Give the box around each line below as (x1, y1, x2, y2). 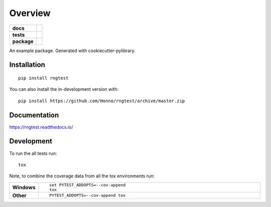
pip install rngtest (18, 75, 69, 81)
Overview (9, 8, 51, 19)
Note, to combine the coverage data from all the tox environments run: (9, 173, 155, 179)
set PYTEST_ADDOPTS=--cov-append (49, 182, 125, 187)
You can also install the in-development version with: (9, 86, 119, 92)
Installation (9, 61, 45, 69)
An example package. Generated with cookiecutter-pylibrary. (9, 48, 135, 54)
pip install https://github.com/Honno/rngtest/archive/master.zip (18, 98, 185, 104)
